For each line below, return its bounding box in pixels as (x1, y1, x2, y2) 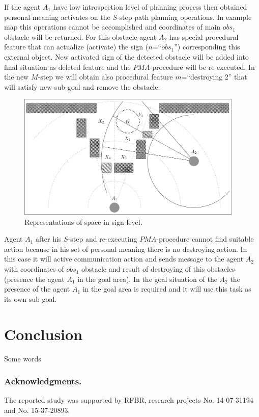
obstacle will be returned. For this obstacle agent (4, 31, 157, 42)
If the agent (4, 2, 41, 12)
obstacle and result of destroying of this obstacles (81, 264, 235, 274)
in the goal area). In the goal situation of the (77, 273, 217, 284)
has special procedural (169, 31, 239, 42)
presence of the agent (4, 283, 70, 294)
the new (4, 71, 29, 82)
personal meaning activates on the (4, 11, 110, 22)
